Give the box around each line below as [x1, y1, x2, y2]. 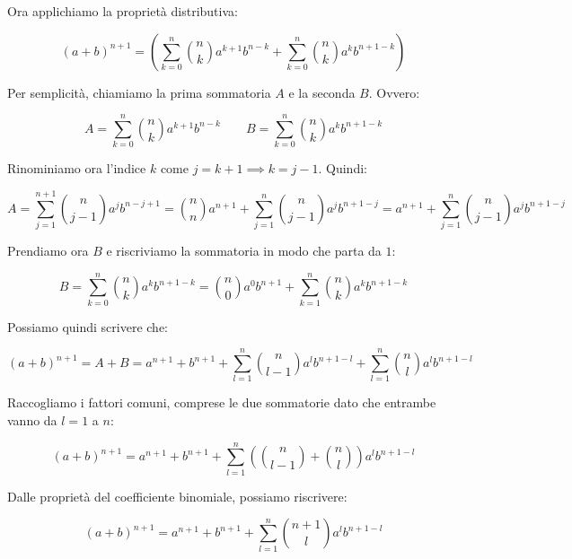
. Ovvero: [368, 83, 420, 101]
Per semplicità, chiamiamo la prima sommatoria [7, 83, 271, 101]
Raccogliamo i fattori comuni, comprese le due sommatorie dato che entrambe [7, 393, 436, 412]
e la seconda [288, 83, 356, 101]
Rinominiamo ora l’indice [7, 159, 146, 178]
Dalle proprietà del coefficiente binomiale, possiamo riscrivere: [7, 486, 348, 505]
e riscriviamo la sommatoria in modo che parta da [106, 241, 382, 260]
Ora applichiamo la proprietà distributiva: [7, 2, 238, 20]
